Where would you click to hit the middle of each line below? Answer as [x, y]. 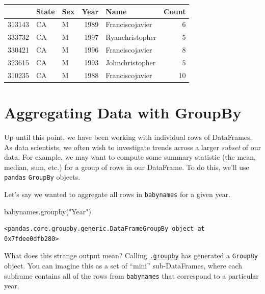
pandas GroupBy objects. [42, 177]
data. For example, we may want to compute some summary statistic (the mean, [130, 157]
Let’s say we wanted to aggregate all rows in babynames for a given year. [117, 194]
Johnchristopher [131, 62]
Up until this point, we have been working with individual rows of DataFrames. [128, 137]
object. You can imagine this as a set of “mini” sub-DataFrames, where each [123, 266]
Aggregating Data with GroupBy [123, 112]
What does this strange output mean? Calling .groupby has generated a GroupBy [131, 255]
